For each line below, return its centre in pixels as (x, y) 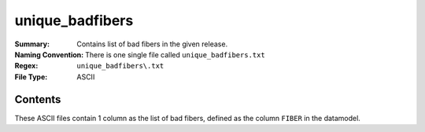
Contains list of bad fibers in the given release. (152, 44)
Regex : (26, 66)
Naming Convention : (49, 54)
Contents (38, 99)
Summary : (32, 44)
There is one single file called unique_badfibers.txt (175, 54)
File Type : (31, 77)
